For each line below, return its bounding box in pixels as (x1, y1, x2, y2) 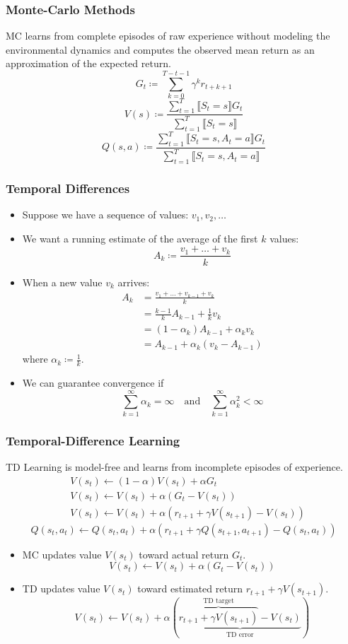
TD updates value (22, 581, 100, 596)
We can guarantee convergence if (22, 375, 164, 390)
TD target (203, 597, 234, 604)
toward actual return (139, 546, 229, 561)
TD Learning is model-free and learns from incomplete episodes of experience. (6, 459, 343, 474)
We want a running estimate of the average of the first (22, 230, 258, 245)
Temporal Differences (6, 179, 130, 197)
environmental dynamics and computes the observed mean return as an (6, 42, 315, 57)
